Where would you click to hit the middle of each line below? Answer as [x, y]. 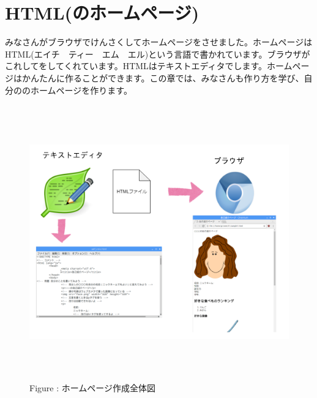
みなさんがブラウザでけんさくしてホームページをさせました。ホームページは [159, 42]
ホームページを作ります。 [81, 90]
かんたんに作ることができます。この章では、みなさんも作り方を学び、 [163, 77]
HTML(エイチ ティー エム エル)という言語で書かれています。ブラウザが [158, 54]
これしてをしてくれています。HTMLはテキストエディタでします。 [136, 66]
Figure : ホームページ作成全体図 [93, 387]
